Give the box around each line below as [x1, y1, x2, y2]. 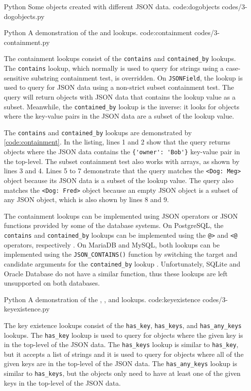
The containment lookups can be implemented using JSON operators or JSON [4, 210, 238, 221]
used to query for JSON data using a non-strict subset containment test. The [4, 82, 234, 92]
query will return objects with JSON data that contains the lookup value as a [4, 91, 236, 102]
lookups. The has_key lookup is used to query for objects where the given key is [4, 329, 243, 340]
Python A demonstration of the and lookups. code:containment [4, 27, 193, 38]
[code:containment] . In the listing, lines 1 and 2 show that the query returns [4, 137, 231, 147]
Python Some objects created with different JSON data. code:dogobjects [4, 1, 220, 11]
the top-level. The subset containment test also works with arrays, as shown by [4, 156, 240, 166]
